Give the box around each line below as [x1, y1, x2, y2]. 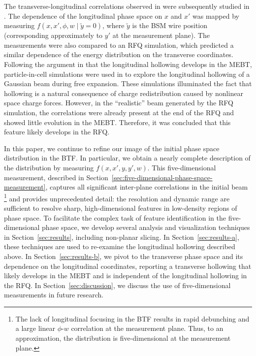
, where [102, 20, 125, 31]
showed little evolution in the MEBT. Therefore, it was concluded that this [4, 117, 231, 127]
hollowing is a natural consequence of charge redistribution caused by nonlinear [4, 88, 243, 98]
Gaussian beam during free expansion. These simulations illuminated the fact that [4, 78, 252, 89]
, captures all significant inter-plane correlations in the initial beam [45, 182, 248, 192]
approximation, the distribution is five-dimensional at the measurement [15, 333, 231, 343]
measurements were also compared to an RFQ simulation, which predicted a [4, 39, 234, 50]
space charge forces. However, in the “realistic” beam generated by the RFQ [4, 97, 233, 108]
